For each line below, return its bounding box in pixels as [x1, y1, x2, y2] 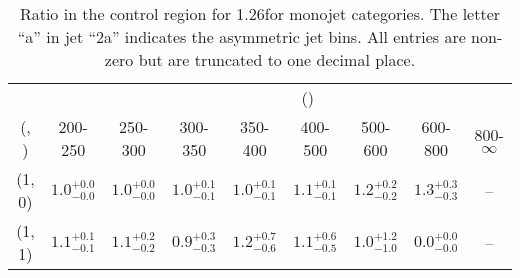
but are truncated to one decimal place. [138, 48, 416, 71]
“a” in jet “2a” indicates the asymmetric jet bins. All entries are [17, 25, 466, 48]
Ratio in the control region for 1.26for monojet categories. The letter [19, 2, 501, 25]
